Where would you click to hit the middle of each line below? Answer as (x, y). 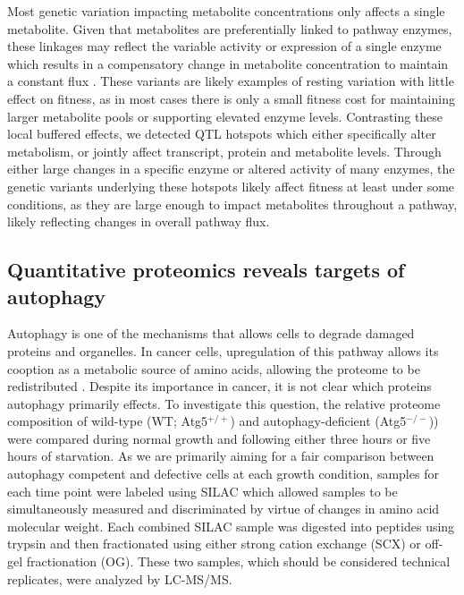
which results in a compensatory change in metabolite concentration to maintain (228, 63)
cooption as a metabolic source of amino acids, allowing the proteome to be (214, 368)
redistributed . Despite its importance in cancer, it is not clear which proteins (219, 386)
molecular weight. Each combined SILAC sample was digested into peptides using (231, 526)
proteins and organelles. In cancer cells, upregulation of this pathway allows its (223, 350)
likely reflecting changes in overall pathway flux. (139, 221)
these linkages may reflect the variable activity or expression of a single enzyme (224, 46)
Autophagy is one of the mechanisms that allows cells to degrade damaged (211, 333)
